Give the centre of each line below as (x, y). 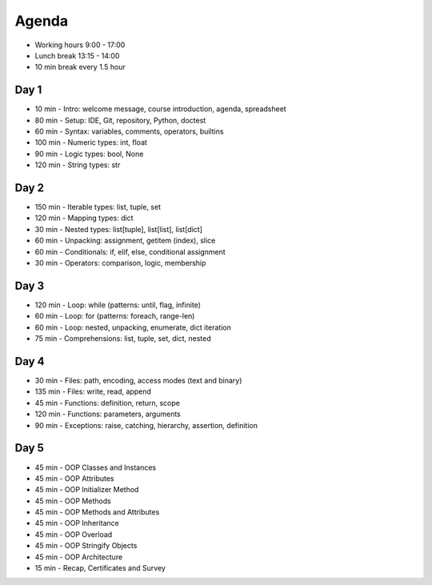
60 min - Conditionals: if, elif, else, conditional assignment (130, 251)
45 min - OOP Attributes (75, 478)
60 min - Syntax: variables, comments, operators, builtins (129, 131)
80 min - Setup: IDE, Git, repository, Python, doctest (120, 120)
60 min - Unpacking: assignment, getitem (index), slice (125, 241)
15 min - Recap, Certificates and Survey (100, 568)
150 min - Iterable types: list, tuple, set (98, 207)
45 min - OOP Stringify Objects (86, 546)
